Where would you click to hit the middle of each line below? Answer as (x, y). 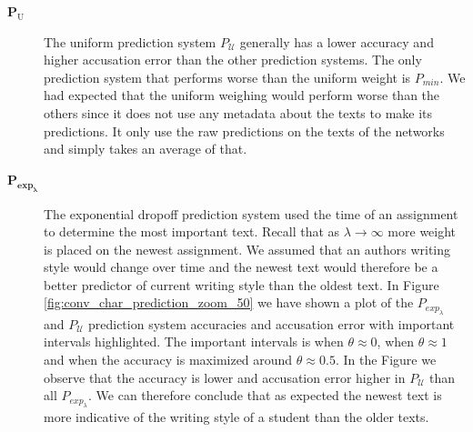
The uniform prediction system (130, 41)
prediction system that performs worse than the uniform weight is (227, 77)
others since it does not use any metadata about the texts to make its (238, 112)
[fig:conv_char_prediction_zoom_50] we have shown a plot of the (229, 302)
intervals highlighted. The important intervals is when (194, 342)
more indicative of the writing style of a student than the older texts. (236, 416)
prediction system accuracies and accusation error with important (271, 323)
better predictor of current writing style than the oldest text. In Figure (242, 284)
